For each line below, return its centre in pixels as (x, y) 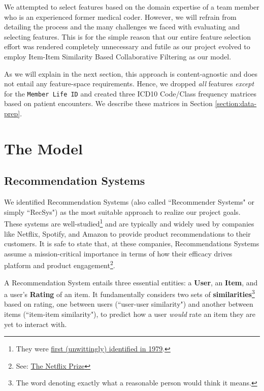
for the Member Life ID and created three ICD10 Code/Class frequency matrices (130, 93)
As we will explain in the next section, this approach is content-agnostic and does (131, 73)
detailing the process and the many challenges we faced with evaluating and (122, 27)
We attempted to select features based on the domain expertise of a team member (132, 7)
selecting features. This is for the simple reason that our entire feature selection (128, 36)
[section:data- (236, 103)
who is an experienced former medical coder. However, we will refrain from (120, 17)
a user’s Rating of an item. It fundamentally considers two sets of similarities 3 (129, 293)
